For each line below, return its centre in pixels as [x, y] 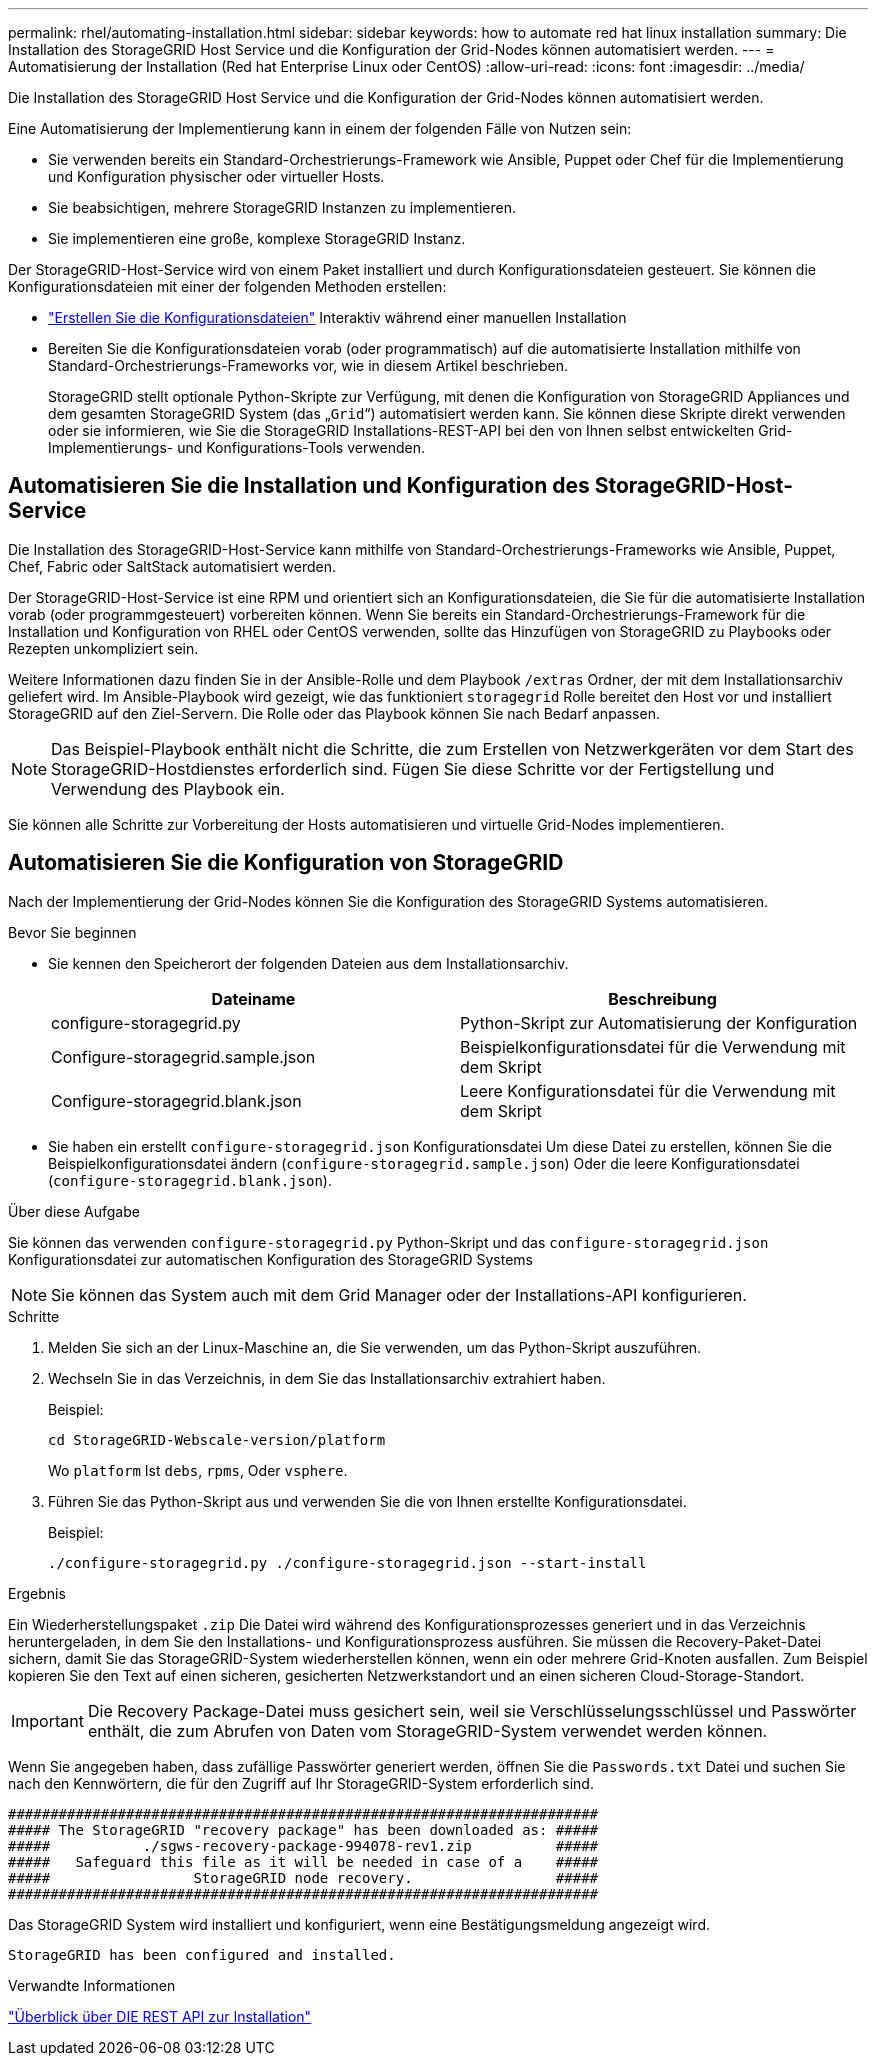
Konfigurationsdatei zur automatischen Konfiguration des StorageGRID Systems [270, 1259]
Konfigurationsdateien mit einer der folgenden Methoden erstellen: [227, 286]
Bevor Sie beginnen [72, 932]
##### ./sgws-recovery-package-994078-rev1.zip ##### [303, 1845]
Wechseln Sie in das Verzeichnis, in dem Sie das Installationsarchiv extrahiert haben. [327, 1378]
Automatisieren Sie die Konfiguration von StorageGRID [286, 863]
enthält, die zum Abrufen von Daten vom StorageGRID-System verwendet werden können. [427, 1730]
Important [47, 1720]
